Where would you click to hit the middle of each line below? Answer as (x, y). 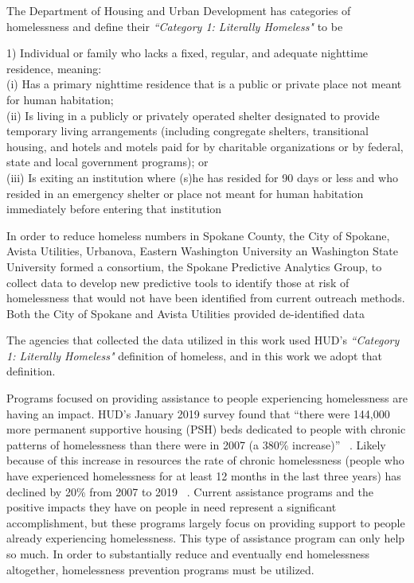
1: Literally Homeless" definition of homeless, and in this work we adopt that (194, 355)
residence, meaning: (54, 68)
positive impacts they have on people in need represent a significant (172, 507)
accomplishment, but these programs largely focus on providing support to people (206, 522)
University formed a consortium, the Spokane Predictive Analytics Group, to (194, 266)
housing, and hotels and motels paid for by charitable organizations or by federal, (205, 146)
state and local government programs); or (107, 162)
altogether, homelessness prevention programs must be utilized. (160, 569)
